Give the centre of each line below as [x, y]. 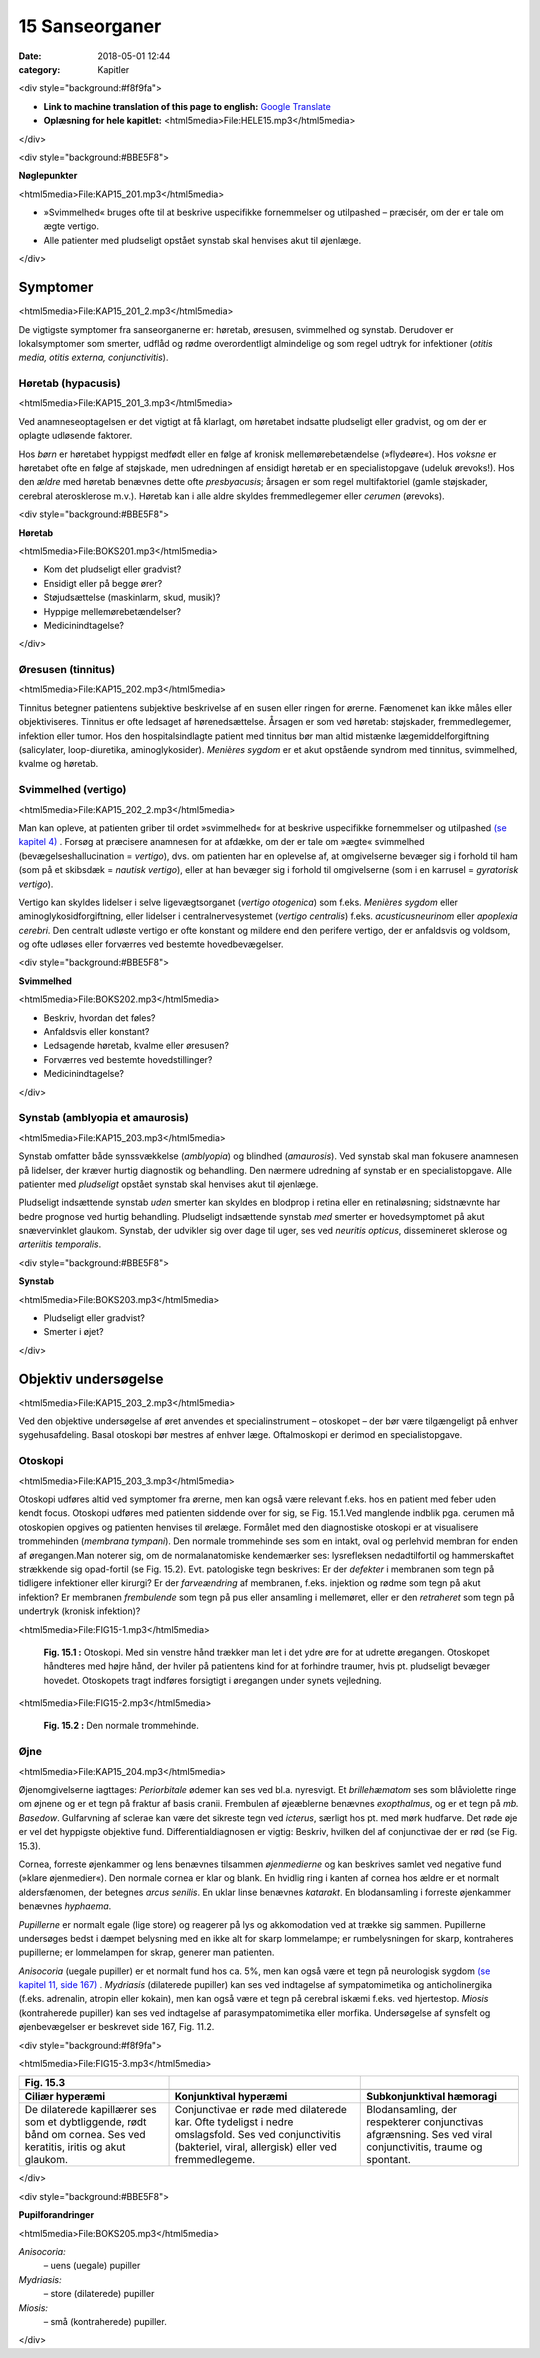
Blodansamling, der [412, 2110]
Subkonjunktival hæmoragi [431, 2097]
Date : [30, 56]
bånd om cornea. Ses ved [85, 2135]
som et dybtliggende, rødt [85, 2122]
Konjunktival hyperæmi [231, 2097]
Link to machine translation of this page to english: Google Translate [187, 106]
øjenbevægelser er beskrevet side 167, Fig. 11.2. [116, 2027]
